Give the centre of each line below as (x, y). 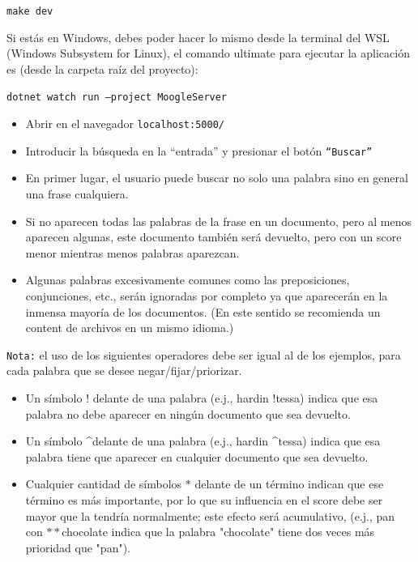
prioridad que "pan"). (78, 547)
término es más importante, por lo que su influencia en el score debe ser (204, 499)
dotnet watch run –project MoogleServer (117, 98)
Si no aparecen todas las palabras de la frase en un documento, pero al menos (218, 221)
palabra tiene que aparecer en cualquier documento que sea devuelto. (197, 456)
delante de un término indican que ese (289, 484)
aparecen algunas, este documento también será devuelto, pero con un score (213, 237)
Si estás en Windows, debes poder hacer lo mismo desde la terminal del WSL (198, 37)
